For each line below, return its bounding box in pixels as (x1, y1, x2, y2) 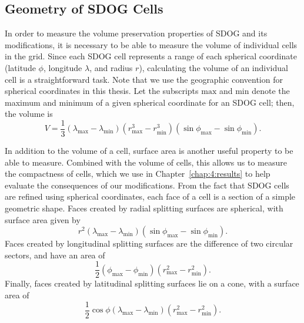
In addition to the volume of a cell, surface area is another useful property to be (5, 144, 293, 157)
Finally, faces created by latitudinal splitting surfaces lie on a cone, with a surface (5, 277, 299, 290)
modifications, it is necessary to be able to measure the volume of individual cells (5, 38, 298, 51)
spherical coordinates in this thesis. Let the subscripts (5, 85, 199, 97)
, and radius (89, 61, 133, 73)
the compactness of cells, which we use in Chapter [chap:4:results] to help (5, 167, 270, 180)
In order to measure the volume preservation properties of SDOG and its (5, 27, 268, 39)
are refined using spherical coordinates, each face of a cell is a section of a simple (5, 190, 296, 203)
